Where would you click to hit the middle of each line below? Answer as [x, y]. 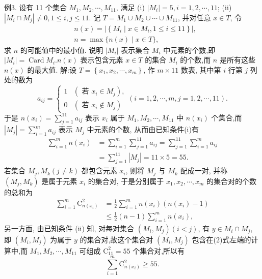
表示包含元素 [102, 60]
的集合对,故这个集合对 [116, 239]
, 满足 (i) [130, 7]
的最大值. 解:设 [52, 69]
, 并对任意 [194, 17]
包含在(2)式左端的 [221, 239]
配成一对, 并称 [204, 170]
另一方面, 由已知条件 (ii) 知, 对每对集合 [69, 228]
